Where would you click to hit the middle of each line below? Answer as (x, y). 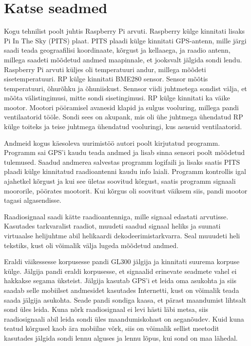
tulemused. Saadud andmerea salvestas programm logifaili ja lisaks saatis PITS (122, 162)
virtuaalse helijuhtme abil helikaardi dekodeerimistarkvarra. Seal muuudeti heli (122, 235)
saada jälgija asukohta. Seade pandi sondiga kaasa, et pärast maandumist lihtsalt (125, 299)
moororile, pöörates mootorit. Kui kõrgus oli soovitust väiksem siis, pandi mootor (126, 190)
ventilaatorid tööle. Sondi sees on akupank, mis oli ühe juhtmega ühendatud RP (124, 117)
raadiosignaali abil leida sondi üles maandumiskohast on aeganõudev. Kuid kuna (124, 318)
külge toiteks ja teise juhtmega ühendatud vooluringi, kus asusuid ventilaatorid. (123, 126)
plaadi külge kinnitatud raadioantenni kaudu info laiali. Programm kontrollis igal (125, 171)
